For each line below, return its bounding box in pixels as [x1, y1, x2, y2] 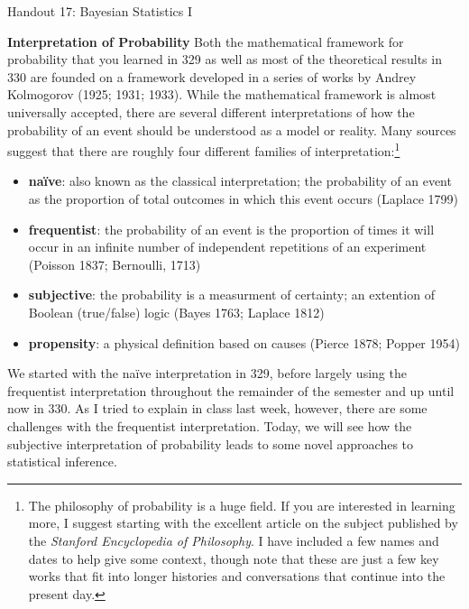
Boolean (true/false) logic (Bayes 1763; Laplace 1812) [28, 302, 325, 321]
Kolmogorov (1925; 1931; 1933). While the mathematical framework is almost [7, 85, 437, 104]
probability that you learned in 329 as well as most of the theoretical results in [7, 50, 442, 69]
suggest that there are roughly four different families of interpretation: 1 [7, 139, 400, 160]
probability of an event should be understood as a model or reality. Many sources [7, 120, 456, 139]
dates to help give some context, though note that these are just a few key [28, 549, 439, 567]
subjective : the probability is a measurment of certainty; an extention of [28, 285, 435, 304]
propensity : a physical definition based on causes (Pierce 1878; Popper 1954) [28, 333, 460, 352]
